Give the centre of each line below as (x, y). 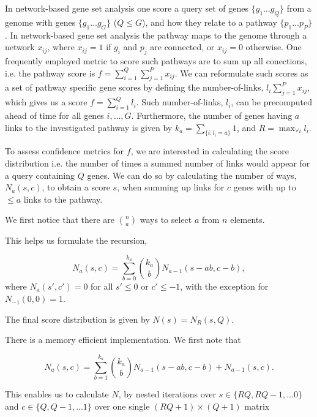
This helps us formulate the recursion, (76, 240)
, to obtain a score (76, 187)
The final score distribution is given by (77, 319)
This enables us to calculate (57, 394)
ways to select (166, 220)
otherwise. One (274, 47)
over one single (122, 406)
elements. (248, 220)
